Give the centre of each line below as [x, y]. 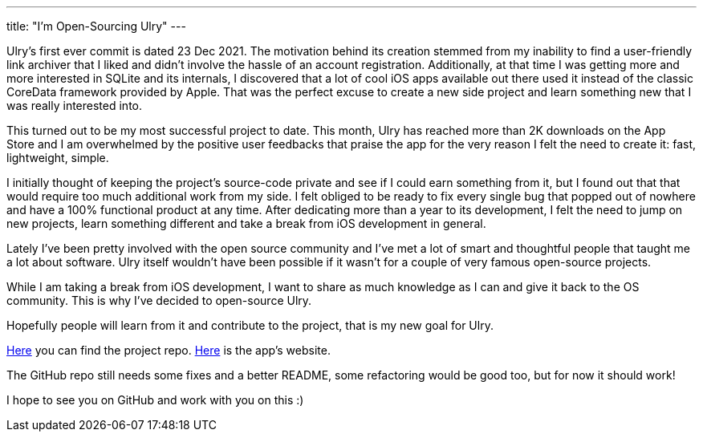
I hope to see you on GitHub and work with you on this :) [155, 400]
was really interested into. [75, 105]
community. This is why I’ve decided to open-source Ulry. [159, 300]
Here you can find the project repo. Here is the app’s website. [169, 350]
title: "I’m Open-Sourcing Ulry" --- [96, 26]
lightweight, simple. [58, 158]
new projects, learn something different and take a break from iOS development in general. [246, 223]
